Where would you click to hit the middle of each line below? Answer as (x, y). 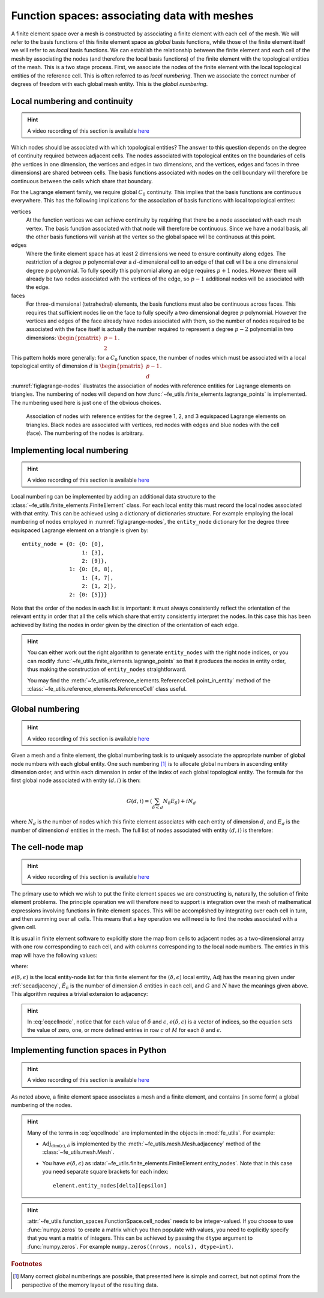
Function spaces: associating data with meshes (132, 16)
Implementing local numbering (70, 450)
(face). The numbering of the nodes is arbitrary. (85, 433)
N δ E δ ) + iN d (179, 802)
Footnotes (27, 1264)
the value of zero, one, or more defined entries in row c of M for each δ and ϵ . (124, 1030)
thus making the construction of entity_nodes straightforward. (107, 669)
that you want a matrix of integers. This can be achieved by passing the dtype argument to (140, 1238)
